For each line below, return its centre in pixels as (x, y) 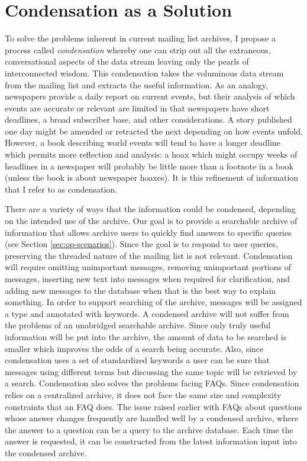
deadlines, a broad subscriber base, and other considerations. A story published (148, 119)
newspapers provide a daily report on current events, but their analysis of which (150, 96)
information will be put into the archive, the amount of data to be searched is (146, 336)
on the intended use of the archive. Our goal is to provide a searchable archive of (151, 221)
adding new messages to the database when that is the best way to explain (140, 290)
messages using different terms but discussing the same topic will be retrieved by (151, 371)
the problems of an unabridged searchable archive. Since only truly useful (138, 325)
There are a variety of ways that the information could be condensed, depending (150, 209)
